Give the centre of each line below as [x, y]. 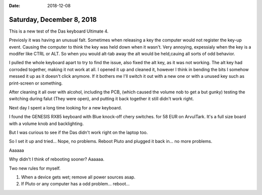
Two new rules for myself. [35, 168]
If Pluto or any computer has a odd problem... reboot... [75, 184]
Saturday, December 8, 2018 [53, 19]
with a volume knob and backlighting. [46, 124]
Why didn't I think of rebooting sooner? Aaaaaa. [57, 159]
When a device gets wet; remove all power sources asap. [78, 177]
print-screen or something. [36, 83]
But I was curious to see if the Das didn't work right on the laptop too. [78, 132]
